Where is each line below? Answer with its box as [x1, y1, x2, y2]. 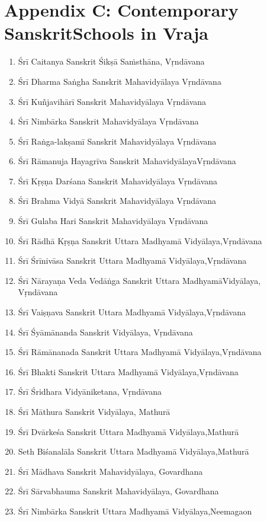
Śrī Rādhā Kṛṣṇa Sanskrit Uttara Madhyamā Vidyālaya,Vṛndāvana [18, 234, 262, 247]
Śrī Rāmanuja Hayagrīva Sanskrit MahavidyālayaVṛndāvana [18, 155, 236, 167]
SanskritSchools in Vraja [4, 21, 209, 45]
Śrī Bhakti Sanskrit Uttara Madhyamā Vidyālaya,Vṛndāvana [18, 365, 239, 378]
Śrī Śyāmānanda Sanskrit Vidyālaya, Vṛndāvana [18, 325, 193, 338]
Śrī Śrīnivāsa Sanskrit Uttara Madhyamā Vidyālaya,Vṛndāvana [18, 254, 247, 267]
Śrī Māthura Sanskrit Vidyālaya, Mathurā [18, 405, 171, 417]
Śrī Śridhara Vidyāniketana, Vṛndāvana [18, 385, 162, 398]
